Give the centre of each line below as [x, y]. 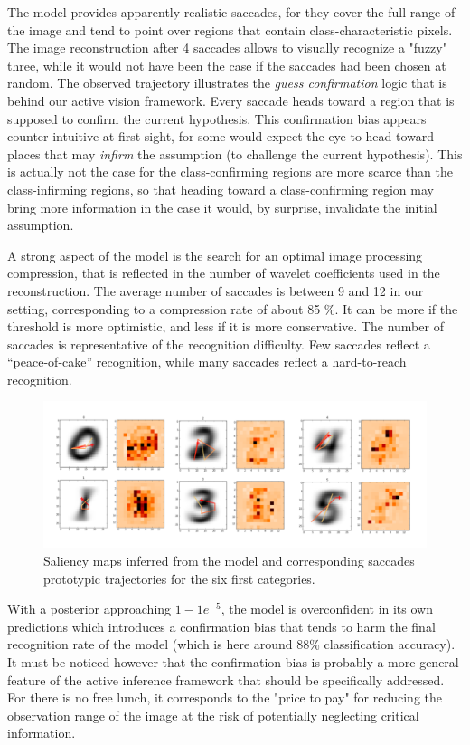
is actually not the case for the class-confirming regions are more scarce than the [230, 172]
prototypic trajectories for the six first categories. [179, 578]
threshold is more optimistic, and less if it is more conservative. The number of [226, 326]
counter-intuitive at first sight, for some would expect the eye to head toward [221, 136]
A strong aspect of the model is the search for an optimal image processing [215, 255]
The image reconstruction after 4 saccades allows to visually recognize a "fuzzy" [227, 48]
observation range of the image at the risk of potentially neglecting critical [213, 715]
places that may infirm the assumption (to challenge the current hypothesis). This [235, 153]
